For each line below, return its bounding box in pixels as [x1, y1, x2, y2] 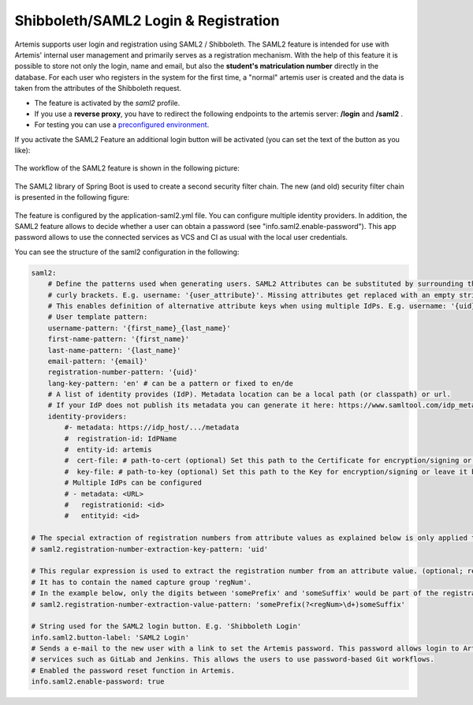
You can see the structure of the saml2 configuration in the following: [14, 247, 240, 257]
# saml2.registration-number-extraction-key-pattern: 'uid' [31, 545, 269, 553]
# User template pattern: [47, 313, 148, 321]
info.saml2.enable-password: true [31, 677, 165, 686]
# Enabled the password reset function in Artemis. [31, 666, 236, 675]
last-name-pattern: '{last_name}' [47, 346, 181, 354]
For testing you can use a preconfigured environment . [34, 120, 210, 129]
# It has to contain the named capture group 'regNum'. [31, 577, 252, 587]
